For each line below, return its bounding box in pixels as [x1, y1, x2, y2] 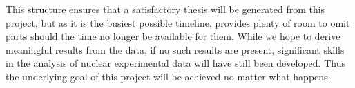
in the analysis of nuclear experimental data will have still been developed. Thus [6, 56, 345, 70]
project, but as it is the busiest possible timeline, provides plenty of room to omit [6, 15, 350, 30]
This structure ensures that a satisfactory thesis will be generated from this [6, 2, 325, 16]
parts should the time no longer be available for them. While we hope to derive [6, 29, 340, 43]
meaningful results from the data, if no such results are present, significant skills [6, 42, 345, 56]
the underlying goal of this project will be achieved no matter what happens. [6, 69, 331, 83]
